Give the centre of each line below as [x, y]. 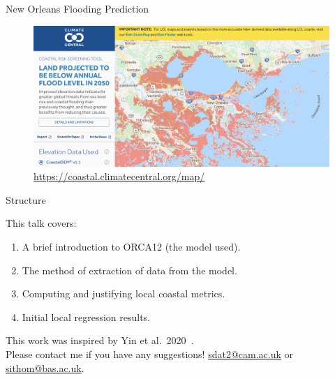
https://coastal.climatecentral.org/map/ [119, 176]
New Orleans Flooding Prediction [77, 8]
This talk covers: [41, 223]
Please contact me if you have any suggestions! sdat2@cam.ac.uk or [150, 354]
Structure [26, 199]
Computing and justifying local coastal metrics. [124, 293]
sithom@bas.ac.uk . [45, 367]
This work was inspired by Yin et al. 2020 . [100, 340]
